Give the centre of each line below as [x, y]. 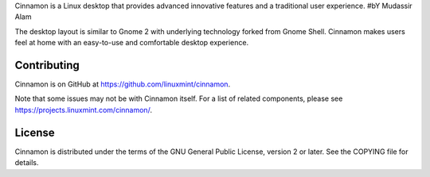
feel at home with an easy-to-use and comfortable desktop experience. [132, 43]
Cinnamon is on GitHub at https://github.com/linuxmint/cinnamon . [123, 84]
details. [27, 163]
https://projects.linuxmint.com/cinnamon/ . [84, 110]
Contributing [47, 65]
